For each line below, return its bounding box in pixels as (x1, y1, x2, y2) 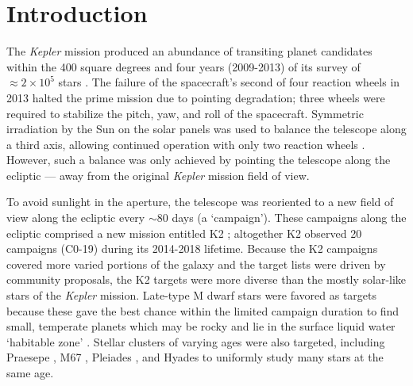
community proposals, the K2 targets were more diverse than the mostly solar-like (6, 271, 407, 288)
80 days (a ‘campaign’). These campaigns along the (156, 209, 407, 226)
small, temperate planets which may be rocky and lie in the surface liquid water (6, 318, 396, 334)
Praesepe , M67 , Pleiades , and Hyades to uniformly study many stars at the (6, 349, 384, 365)
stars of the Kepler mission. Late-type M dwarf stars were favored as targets (6, 287, 377, 304)
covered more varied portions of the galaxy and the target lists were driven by (6, 255, 386, 272)
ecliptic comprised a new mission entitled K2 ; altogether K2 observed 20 (6, 224, 362, 241)
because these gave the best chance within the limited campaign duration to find (6, 302, 399, 319)
